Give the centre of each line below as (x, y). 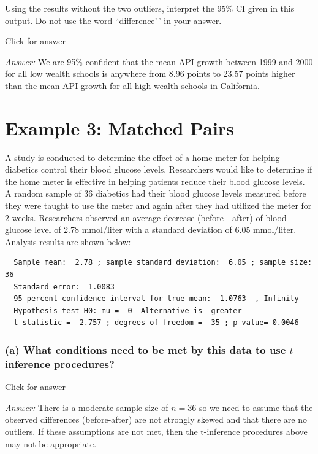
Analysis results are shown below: (68, 241)
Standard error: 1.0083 (64, 287)
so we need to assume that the (256, 407)
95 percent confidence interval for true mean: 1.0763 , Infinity (156, 299)
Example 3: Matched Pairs (119, 127)
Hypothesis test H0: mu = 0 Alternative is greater (128, 311)
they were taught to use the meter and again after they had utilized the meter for (158, 205)
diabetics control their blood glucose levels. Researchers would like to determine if (159, 169)
